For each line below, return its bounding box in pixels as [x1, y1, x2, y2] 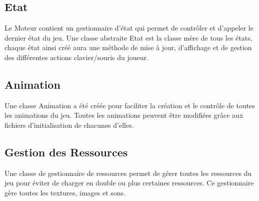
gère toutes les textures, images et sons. [4, 187, 125, 197]
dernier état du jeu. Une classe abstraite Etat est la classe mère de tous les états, [4, 32, 252, 43]
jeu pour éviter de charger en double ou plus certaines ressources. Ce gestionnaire [4, 177, 254, 188]
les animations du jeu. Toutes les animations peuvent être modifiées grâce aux [4, 110, 243, 120]
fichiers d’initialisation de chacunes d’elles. [4, 119, 134, 130]
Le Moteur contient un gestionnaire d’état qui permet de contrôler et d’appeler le [4, 23, 253, 33]
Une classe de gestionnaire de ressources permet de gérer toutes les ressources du [4, 167, 252, 178]
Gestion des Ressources [4, 144, 128, 159]
